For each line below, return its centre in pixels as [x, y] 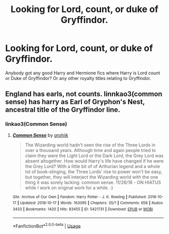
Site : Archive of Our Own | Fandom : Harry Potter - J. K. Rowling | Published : [79, 197]
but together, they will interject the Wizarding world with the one [92, 177]
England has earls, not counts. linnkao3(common [84, 94]
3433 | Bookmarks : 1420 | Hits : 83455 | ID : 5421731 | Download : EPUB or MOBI [83, 209]
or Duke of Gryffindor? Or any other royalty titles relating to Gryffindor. [78, 78]
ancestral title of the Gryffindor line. [63, 110]
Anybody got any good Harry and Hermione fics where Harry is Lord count [83, 73]
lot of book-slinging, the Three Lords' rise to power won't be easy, [94, 172]
